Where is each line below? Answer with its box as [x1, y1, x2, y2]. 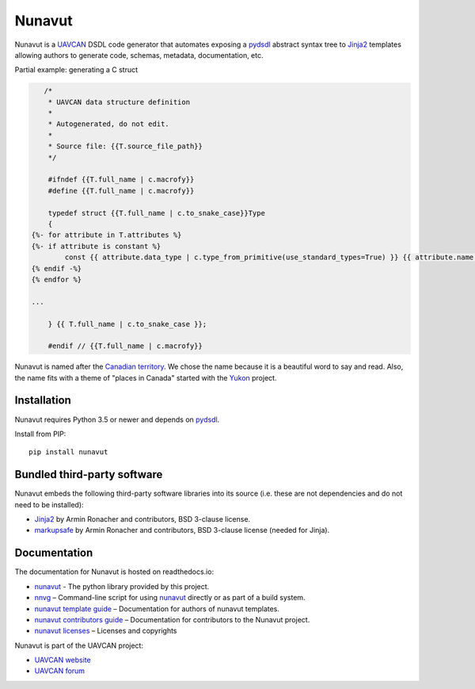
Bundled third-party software [14, 468, 163, 481]
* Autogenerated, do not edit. [47, 120, 169, 128]
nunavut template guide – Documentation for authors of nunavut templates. [34, 603, 280, 614]
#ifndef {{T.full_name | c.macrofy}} [47, 175, 195, 184]
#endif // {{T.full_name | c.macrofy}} [47, 342, 203, 350]
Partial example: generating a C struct [14, 65, 139, 75]
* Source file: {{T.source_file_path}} [47, 142, 203, 151]
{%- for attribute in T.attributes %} [31, 231, 182, 239]
